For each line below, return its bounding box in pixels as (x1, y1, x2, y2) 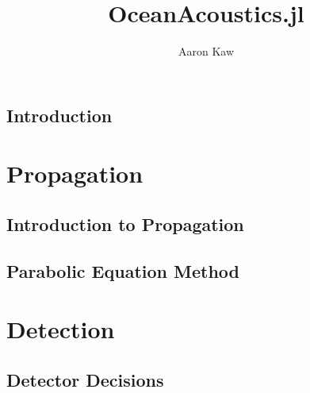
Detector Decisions (6, 367, 164, 391)
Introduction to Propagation (6, 211, 244, 236)
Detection (6, 313, 115, 345)
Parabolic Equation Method (6, 258, 239, 283)
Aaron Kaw (178, 43, 235, 60)
